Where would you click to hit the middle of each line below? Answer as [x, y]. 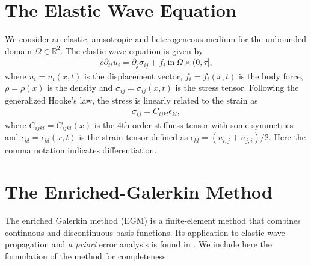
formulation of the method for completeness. [87, 255]
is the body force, [271, 76]
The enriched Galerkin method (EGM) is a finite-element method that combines [153, 221]
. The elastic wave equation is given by [132, 50]
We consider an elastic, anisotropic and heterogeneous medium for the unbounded [155, 39]
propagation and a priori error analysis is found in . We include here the [139, 244]
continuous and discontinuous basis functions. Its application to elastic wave [145, 232]
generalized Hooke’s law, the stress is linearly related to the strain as [131, 100]
